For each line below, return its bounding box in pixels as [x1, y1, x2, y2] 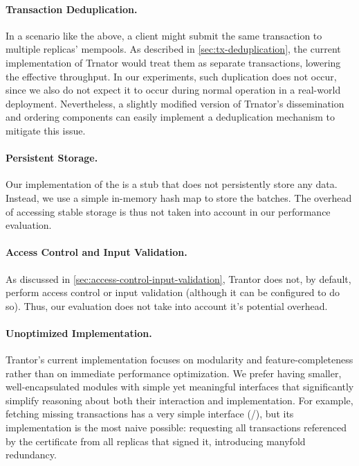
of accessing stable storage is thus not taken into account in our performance [6, 204, 331, 218]
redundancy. [6, 447, 57, 462]
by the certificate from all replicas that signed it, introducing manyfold [6, 433, 306, 448]
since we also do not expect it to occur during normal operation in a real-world [6, 83, 341, 97]
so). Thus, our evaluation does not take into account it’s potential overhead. [6, 298, 328, 313]
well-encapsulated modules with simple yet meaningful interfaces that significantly [6, 379, 354, 394]
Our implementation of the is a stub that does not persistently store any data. [6, 177, 338, 191]
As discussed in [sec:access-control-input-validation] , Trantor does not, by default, [6, 271, 351, 286]
